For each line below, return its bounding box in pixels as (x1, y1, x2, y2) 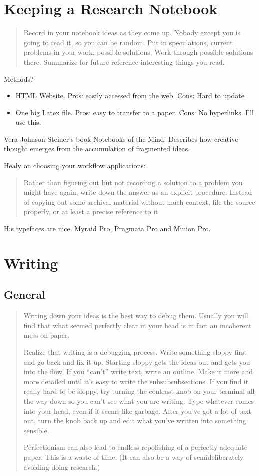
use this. (15, 117, 41, 127)
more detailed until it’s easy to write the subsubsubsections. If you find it (23, 376, 249, 386)
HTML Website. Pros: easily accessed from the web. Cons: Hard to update (15, 90, 244, 101)
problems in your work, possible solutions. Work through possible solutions (23, 47, 253, 57)
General (4, 287, 45, 302)
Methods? (4, 73, 34, 84)
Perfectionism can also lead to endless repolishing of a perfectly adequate (23, 442, 247, 452)
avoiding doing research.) (23, 461, 100, 472)
